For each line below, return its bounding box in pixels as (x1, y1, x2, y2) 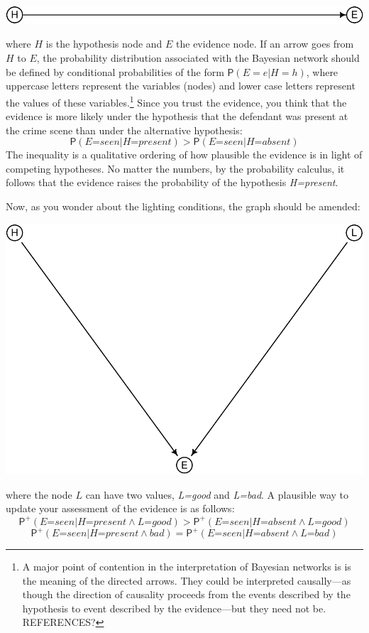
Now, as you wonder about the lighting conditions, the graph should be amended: (6, 199, 360, 214)
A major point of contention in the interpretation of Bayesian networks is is (22, 559, 351, 574)
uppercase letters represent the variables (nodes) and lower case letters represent (6, 78, 356, 93)
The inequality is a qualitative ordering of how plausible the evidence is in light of (6, 147, 363, 162)
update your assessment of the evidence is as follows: (6, 501, 235, 516)
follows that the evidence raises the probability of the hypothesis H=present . (6, 175, 338, 190)
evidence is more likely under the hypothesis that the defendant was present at (6, 109, 348, 124)
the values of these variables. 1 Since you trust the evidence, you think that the (6, 92, 347, 109)
